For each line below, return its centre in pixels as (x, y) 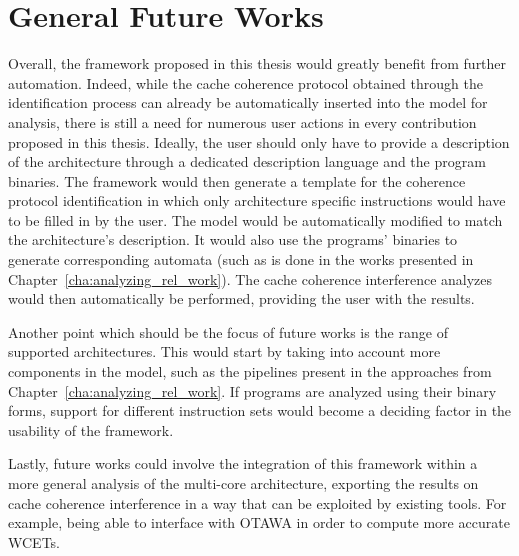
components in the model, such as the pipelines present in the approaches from (250, 371)
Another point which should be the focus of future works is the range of (228, 331)
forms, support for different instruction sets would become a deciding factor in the (260, 410)
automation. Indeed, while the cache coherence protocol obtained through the (245, 82)
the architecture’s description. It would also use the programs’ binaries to (233, 239)
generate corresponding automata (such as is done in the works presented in (241, 259)
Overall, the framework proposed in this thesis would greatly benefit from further (257, 63)
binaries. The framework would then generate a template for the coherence (237, 180)
